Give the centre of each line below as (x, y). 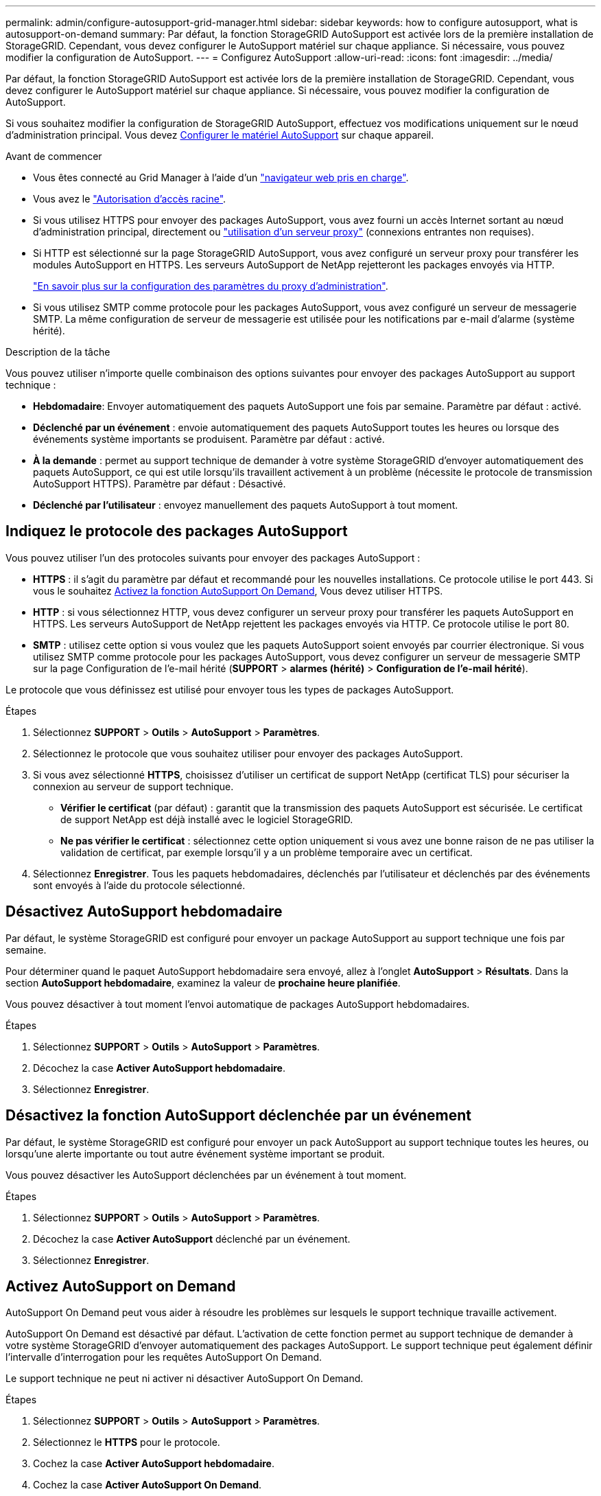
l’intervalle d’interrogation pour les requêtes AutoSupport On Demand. (164, 1357)
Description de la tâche (58, 352)
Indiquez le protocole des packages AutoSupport (177, 531)
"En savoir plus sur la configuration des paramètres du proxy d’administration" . (211, 286)
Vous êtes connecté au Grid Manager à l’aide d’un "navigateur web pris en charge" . (221, 177)
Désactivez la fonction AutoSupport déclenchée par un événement (238, 1116)
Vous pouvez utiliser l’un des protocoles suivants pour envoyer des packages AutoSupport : (213, 557)
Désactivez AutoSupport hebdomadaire (144, 912)
